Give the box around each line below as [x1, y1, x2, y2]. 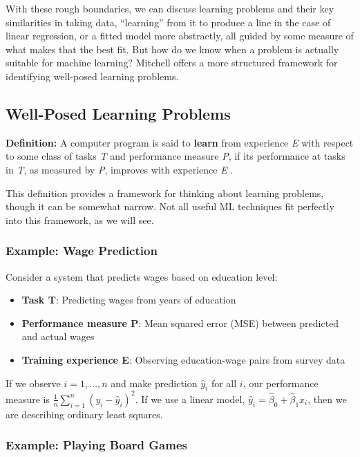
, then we [307, 391, 347, 406]
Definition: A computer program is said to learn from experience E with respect [6, 135, 354, 149]
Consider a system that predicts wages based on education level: [6, 269, 278, 283]
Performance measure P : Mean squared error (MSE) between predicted [21, 315, 339, 330]
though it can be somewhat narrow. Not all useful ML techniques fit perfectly [6, 199, 334, 214]
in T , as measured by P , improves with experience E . [6, 162, 234, 176]
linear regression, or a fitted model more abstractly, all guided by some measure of [6, 28, 354, 43]
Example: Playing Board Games [6, 436, 187, 454]
